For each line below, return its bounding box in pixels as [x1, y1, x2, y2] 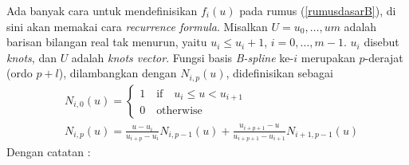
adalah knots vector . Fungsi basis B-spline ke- [71, 49, 294, 65]
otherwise [156, 105, 203, 117]
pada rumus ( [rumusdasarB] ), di [239, 2, 396, 18]
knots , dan [6, 49, 57, 65]
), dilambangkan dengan [58, 65, 177, 81]
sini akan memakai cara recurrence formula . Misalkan [6, 18, 268, 34]
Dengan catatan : [6, 143, 91, 160]
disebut [364, 33, 399, 50]
